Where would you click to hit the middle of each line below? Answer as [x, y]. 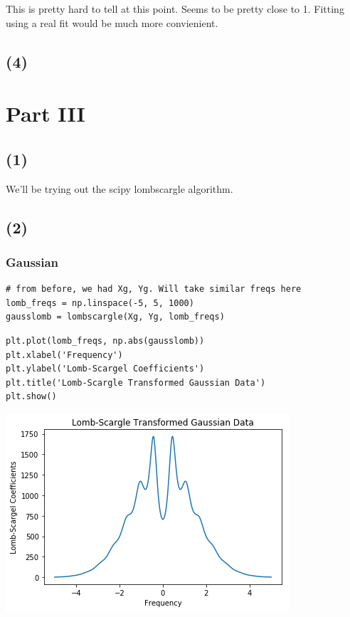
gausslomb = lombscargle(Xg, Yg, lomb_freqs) [115, 317]
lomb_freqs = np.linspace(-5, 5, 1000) [100, 303]
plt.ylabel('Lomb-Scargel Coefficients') [105, 369]
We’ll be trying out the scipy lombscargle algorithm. [120, 188]
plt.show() [31, 397]
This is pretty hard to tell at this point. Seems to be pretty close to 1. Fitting [175, 9]
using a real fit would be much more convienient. [112, 22]
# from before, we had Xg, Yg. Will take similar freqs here [154, 289]
